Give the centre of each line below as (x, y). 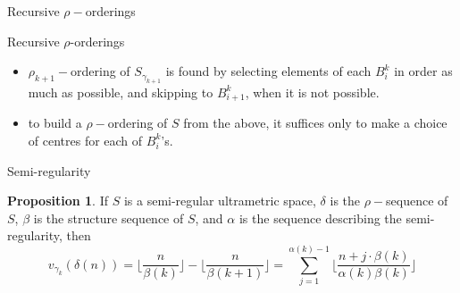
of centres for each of (85, 140)
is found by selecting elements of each (268, 71)
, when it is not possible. (312, 92)
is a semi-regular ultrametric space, (220, 201)
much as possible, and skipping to (121, 92)
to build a (55, 123)
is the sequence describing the (320, 218)
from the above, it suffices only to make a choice (315, 123)
